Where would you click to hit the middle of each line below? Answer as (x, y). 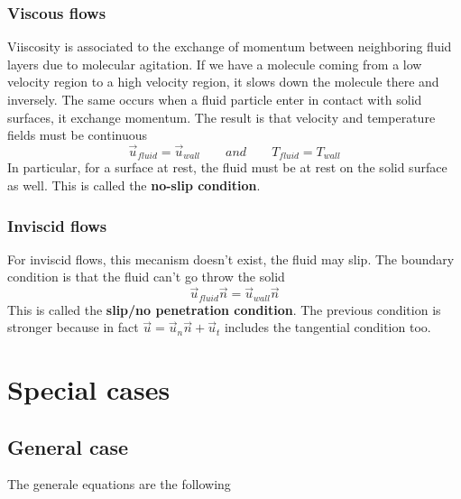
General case (68, 446)
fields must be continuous (78, 135)
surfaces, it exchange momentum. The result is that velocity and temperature (221, 117)
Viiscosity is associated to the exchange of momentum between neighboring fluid (230, 46)
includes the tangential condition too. (327, 327)
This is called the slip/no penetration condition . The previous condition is (224, 309)
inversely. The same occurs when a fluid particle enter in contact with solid (215, 99)
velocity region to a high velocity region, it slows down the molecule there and (223, 82)
